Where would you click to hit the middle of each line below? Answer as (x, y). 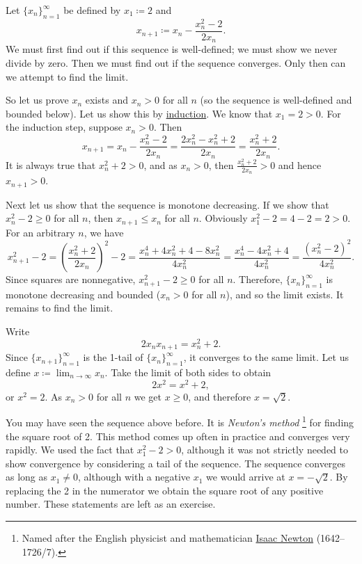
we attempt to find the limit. (67, 76)
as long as (27, 477)
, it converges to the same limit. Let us (266, 357)
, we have (104, 232)
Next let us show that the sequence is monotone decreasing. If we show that (167, 204)
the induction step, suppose (64, 127)
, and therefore (220, 396)
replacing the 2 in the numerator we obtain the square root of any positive (165, 490)
